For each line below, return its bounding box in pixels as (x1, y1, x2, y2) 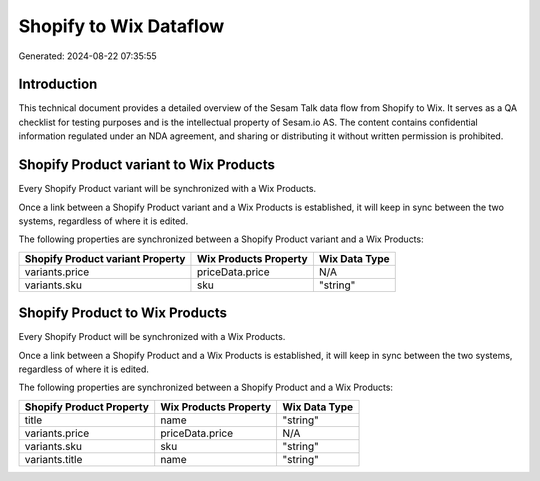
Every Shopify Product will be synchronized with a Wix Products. (18, 331, 286, 343)
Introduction (18, 76, 98, 93)
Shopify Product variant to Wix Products (18, 156, 275, 174)
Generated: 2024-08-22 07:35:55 (18, 50, 157, 62)
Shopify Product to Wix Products (18, 305, 227, 322)
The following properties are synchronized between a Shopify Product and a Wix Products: (18, 381, 394, 394)
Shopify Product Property (24, 400, 150, 414)
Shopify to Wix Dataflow (18, 15, 225, 37)
